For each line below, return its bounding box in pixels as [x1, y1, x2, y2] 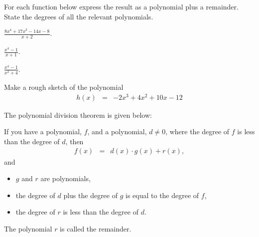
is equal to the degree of [126, 190, 199, 200]
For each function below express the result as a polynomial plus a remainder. [4, 1, 239, 11]
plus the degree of [63, 190, 118, 200]
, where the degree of [165, 126, 230, 137]
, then [65, 136, 84, 146]
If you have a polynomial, [4, 126, 82, 137]
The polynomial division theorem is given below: [4, 109, 152, 120]
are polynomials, [40, 173, 91, 184]
